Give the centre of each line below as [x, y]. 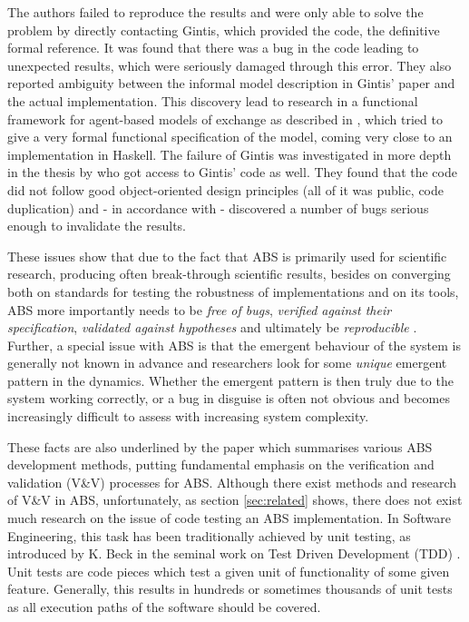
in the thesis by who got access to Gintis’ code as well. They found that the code [232, 172]
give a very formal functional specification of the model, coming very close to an [230, 137]
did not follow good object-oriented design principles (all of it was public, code [226, 189]
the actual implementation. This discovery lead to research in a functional [213, 100]
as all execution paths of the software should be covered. [164, 607]
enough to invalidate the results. [97, 226]
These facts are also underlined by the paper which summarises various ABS [220, 446]
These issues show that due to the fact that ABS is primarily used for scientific [227, 256]
